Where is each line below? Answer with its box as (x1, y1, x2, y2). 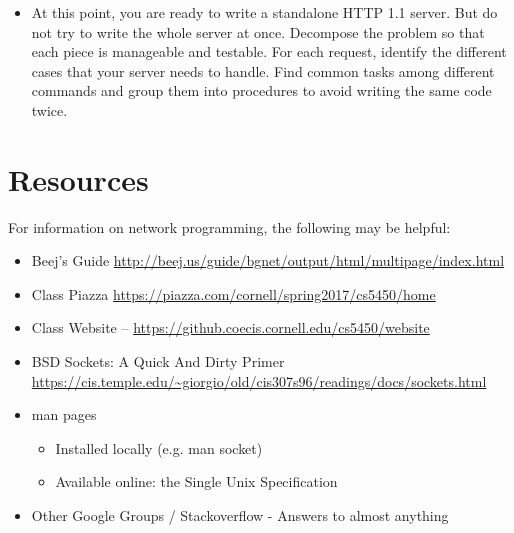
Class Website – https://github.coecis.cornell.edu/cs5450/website (31, 317, 430, 338)
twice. (31, 99, 68, 120)
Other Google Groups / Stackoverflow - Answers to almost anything (31, 505, 449, 526)
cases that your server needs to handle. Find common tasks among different (31, 60, 495, 81)
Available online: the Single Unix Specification (55, 471, 338, 492)
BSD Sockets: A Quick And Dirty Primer (31, 351, 285, 372)
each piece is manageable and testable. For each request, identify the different (31, 41, 507, 62)
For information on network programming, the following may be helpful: (8, 216, 451, 237)
